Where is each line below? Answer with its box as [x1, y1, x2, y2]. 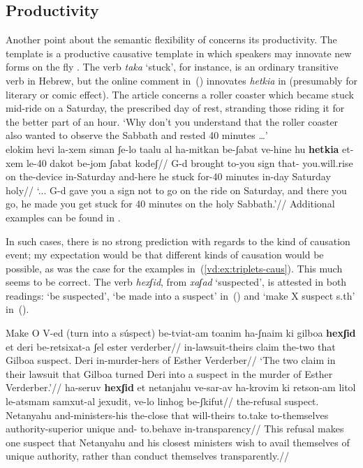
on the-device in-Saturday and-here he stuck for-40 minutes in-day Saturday [6, 169, 331, 184]
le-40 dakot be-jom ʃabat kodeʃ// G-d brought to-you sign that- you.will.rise [26, 155, 353, 170]
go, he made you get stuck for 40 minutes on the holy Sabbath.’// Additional [6, 196, 335, 211]
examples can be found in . [6, 210, 121, 224]
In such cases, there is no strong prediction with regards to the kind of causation [6, 233, 350, 248]
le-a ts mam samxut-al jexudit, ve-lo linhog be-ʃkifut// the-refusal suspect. [6, 394, 319, 409]
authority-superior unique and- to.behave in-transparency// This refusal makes [6, 421, 344, 436]
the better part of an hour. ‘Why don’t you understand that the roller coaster [6, 114, 339, 129]
